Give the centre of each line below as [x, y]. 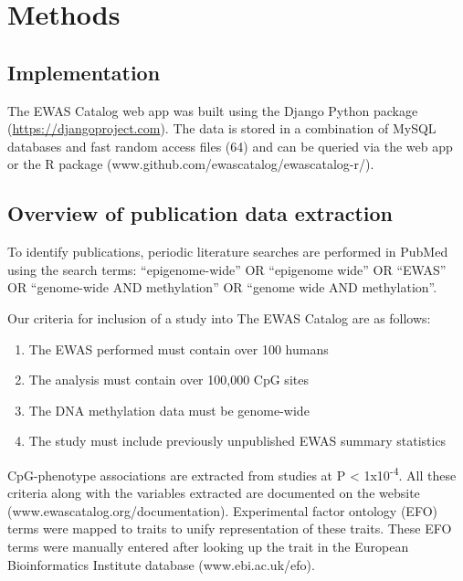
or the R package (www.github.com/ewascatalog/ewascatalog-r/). [191, 164]
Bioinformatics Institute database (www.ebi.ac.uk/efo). [161, 564]
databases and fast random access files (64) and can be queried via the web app [230, 146]
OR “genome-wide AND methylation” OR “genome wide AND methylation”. [222, 287]
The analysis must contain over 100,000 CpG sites [168, 380]
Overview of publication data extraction [200, 213]
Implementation [84, 72]
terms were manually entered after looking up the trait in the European [208, 546]
